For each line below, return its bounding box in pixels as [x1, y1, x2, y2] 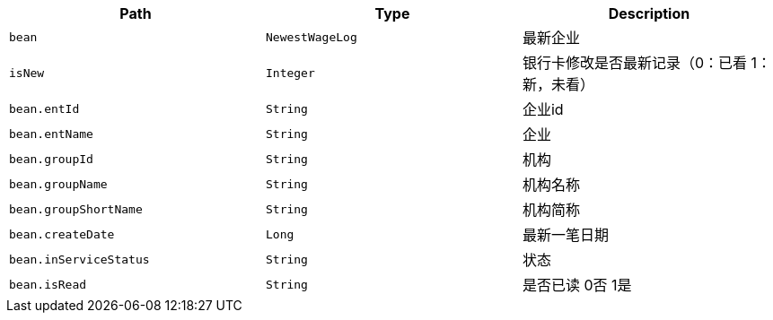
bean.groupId [9, 151, 93, 166]
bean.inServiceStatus [9, 252, 150, 266]
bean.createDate [9, 227, 115, 241]
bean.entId [9, 101, 80, 116]
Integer [265, 65, 315, 80]
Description [608, 4, 690, 22]
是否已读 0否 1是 [522, 276, 632, 294]
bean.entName [9, 126, 93, 141]
